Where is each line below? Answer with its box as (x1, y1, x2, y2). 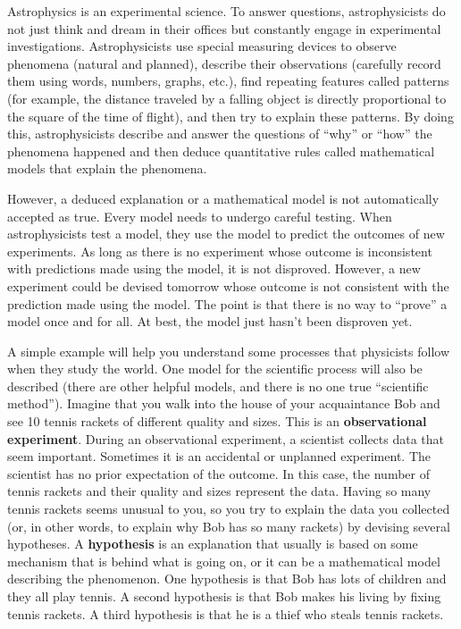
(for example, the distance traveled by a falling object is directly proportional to (7, 88, 447, 107)
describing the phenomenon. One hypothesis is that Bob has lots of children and (7, 569, 447, 588)
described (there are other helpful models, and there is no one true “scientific (7, 376, 429, 395)
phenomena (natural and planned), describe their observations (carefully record (7, 54, 441, 72)
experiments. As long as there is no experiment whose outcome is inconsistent (7, 241, 432, 260)
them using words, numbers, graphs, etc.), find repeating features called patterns (7, 71, 449, 90)
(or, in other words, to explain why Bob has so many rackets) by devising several (7, 516, 450, 535)
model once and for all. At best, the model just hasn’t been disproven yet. (7, 312, 413, 331)
